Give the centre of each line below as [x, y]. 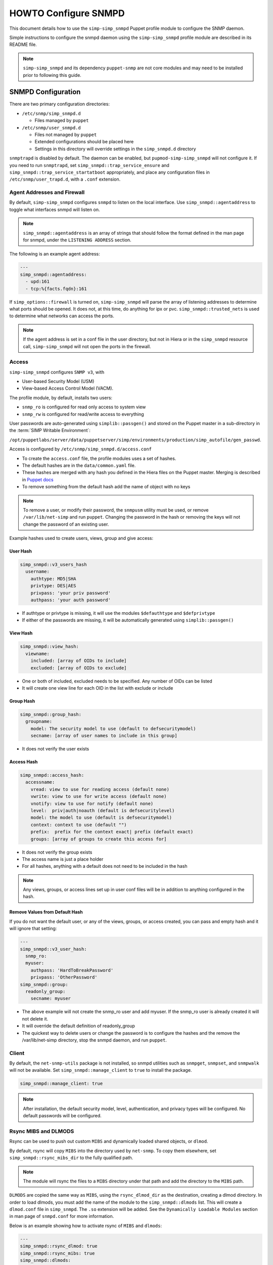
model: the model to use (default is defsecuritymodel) [101, 818]
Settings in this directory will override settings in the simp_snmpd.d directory [116, 149]
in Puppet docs [38, 479]
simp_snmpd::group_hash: [51, 714]
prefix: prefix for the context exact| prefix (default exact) [112, 832]
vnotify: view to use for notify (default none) [92, 804]
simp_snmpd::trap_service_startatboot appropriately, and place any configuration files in [109, 172]
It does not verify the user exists [56, 749]
